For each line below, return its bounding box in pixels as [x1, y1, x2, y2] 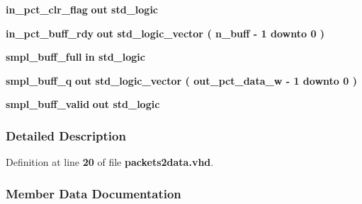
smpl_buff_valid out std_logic [6, 97, 160, 112]
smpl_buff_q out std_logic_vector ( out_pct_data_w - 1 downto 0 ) [6, 73, 357, 88]
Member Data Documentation [6, 184, 181, 202]
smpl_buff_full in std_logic [6, 49, 145, 64]
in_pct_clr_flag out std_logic [6, 2, 159, 16]
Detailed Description [6, 126, 126, 144]
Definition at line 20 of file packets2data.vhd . [6, 155, 214, 169]
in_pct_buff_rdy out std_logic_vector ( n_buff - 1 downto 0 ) [6, 25, 325, 40]
